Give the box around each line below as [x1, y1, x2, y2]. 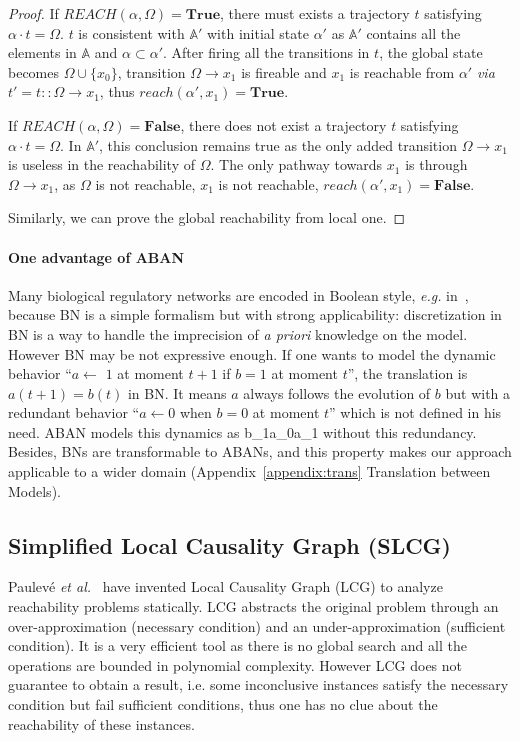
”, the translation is [347, 363, 468, 384]
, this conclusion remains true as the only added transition [99, 134, 457, 155]
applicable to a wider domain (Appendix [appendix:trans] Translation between [8, 461, 491, 482]
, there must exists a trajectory [220, 3, 410, 23]
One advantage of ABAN [8, 246, 185, 267]
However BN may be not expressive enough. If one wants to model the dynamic [8, 343, 496, 364]
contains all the [366, 22, 461, 43]
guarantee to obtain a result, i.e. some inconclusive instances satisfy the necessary [8, 674, 509, 695]
